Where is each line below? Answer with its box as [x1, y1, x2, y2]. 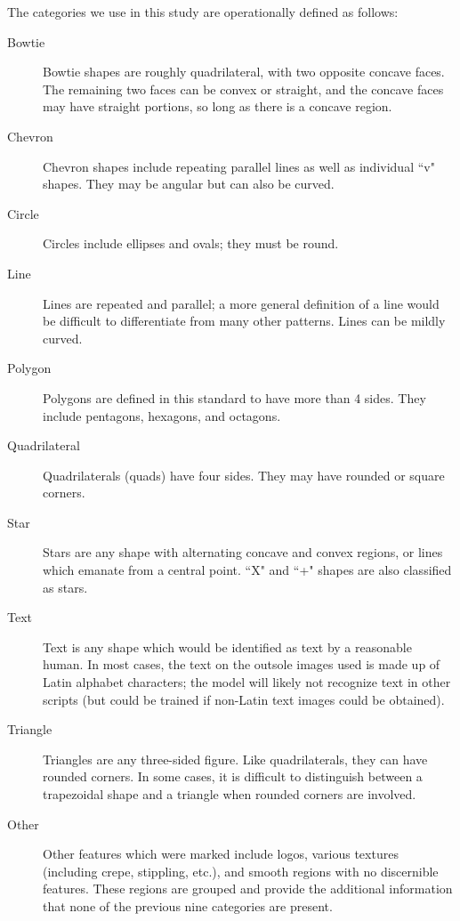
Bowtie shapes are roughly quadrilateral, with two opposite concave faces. [43, 62, 445, 81]
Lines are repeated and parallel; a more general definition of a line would [43, 294, 440, 312]
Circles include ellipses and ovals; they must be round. [43, 234, 339, 253]
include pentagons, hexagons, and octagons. [43, 406, 281, 424]
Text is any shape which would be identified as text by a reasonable [43, 637, 412, 656]
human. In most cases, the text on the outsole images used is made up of [43, 655, 440, 674]
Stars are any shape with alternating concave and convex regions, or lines [43, 543, 443, 561]
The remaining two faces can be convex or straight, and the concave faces [43, 79, 444, 98]
